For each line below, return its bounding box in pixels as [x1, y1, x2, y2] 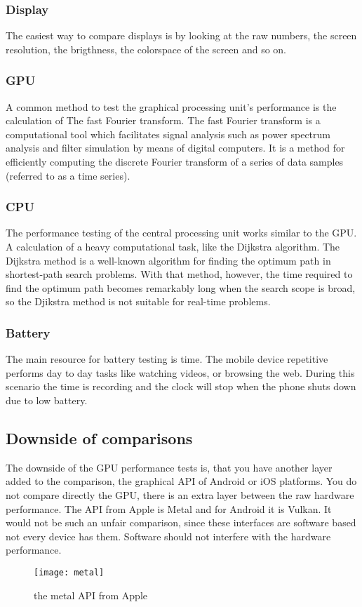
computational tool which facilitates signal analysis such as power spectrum [6, 126, 330, 141]
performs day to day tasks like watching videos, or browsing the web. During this [6, 365, 355, 380]
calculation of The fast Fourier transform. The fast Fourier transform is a [6, 113, 321, 128]
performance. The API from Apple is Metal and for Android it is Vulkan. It [6, 501, 332, 516]
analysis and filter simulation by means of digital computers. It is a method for [6, 140, 345, 155]
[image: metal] [34, 567, 105, 578]
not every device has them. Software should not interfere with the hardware [6, 528, 331, 543]
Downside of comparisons [6, 427, 193, 448]
